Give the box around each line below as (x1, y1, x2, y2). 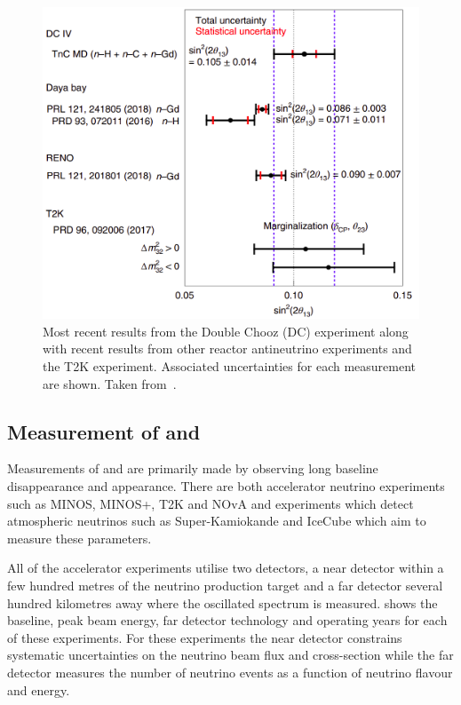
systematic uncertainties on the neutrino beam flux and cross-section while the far (7, 646, 454, 664)
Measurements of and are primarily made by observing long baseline (7, 459, 378, 478)
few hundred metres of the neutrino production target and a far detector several (7, 575, 443, 594)
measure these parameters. (7, 528, 152, 547)
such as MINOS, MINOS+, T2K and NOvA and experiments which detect (7, 494, 414, 512)
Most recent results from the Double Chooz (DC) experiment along (43, 321, 409, 340)
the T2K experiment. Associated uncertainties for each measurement (43, 357, 417, 376)
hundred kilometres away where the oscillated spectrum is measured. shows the (7, 593, 438, 612)
